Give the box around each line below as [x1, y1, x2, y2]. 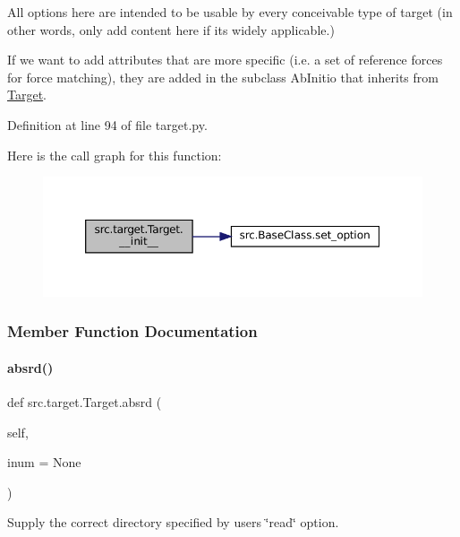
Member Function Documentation [7, 320, 258, 342]
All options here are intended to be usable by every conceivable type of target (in [7, 3, 453, 21]
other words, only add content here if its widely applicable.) [7, 20, 335, 39]
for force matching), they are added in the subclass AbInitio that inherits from [7, 67, 439, 86]
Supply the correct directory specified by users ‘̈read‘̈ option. [7, 513, 339, 532]
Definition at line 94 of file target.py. [7, 115, 208, 134]
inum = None [7, 453, 81, 472]
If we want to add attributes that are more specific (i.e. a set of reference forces [7, 50, 443, 69]
